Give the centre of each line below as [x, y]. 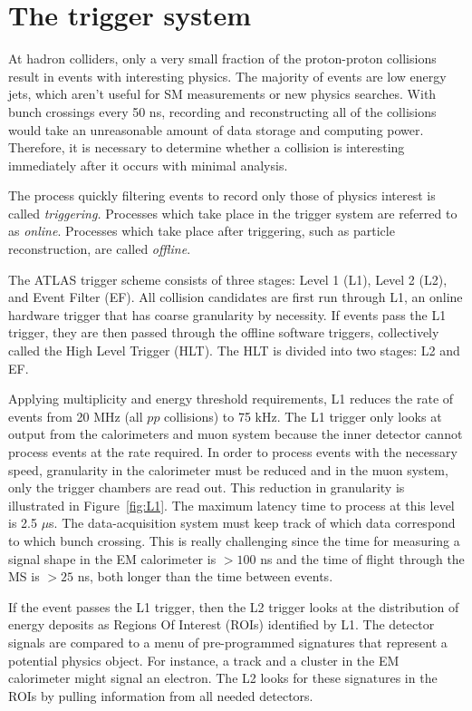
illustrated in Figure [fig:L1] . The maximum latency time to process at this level [231, 505]
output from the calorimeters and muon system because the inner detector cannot [236, 434]
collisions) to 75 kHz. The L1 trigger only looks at [303, 416]
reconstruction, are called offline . [100, 249]
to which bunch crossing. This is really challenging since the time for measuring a [234, 540]
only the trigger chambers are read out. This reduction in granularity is [207, 487]
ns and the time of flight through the [362, 558]
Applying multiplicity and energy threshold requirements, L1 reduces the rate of [231, 399]
